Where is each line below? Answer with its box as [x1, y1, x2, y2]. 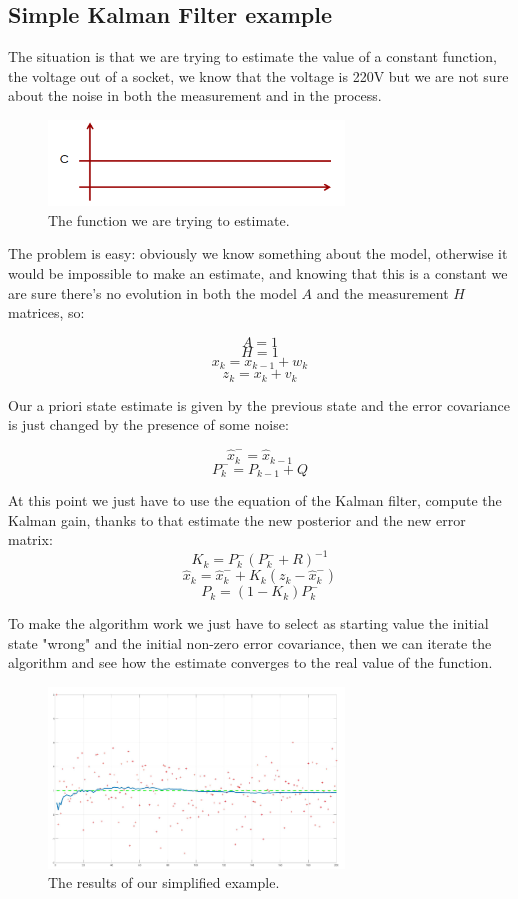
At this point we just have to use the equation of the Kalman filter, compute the [8, 489, 502, 510]
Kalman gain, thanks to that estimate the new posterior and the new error [8, 509, 466, 530]
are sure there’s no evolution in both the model [8, 282, 297, 303]
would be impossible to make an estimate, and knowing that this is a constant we [8, 262, 508, 283]
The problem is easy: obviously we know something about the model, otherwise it [8, 243, 508, 264]
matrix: [8, 529, 53, 550]
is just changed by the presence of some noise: [8, 414, 289, 435]
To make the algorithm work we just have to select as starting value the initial [8, 613, 489, 634]
